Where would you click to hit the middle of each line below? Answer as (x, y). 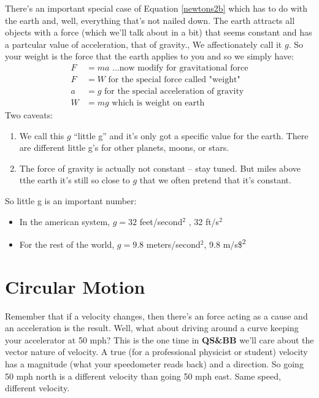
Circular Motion (75, 286)
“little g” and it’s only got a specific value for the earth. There (191, 135)
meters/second (173, 244)
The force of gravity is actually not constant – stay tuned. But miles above (160, 168)
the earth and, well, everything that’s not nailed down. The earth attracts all (150, 20)
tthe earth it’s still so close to (75, 180)
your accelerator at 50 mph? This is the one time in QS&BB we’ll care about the (159, 339)
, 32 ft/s (204, 221)
